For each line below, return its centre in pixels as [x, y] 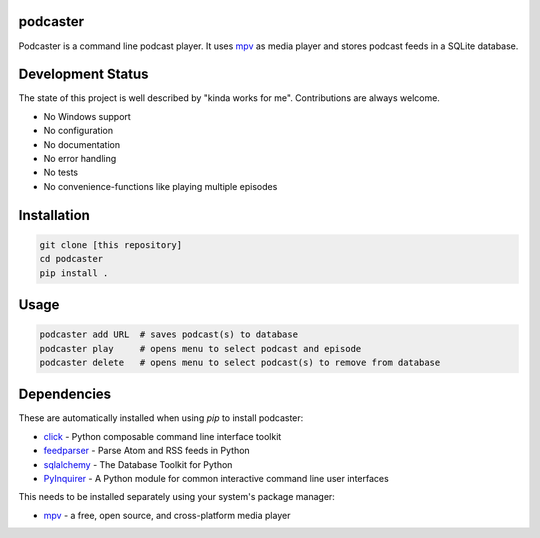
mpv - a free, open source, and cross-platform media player [167, 515]
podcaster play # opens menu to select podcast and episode [200, 348]
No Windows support [87, 116]
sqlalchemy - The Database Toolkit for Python [138, 464]
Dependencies [65, 394]
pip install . [74, 273]
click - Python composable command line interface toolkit [162, 436]
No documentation [81, 144]
